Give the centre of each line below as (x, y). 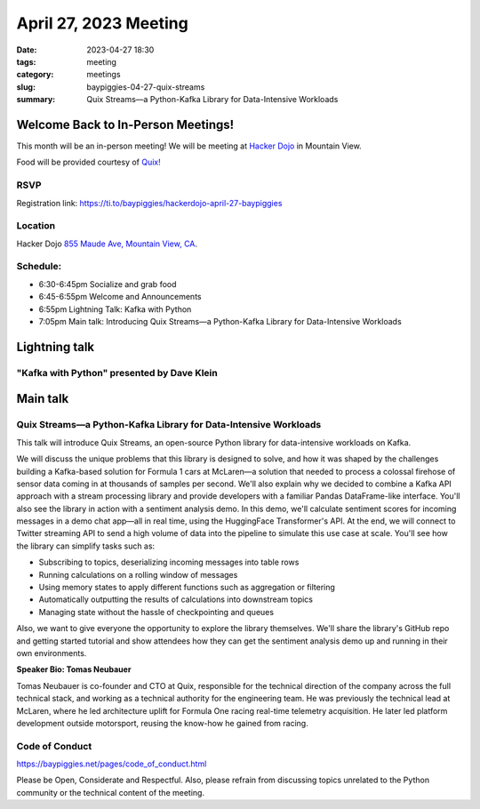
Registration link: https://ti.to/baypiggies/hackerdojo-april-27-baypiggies (149, 203)
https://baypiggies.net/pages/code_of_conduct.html (112, 764)
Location (36, 226)
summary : (36, 100)
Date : (27, 50)
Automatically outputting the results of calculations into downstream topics (176, 599)
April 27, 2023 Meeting (102, 23)
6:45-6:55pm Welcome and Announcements (120, 297)
